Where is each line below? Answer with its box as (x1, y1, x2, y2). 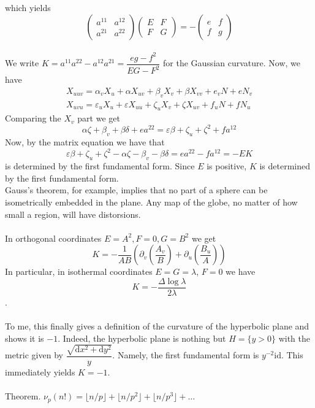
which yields (5, 1, 51, 13)
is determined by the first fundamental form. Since (5, 160, 195, 172)
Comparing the (5, 112, 61, 125)
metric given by (5, 348, 63, 361)
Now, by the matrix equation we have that (5, 136, 165, 148)
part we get (77, 112, 120, 125)
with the (278, 331, 310, 344)
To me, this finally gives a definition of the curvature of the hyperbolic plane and (5, 320, 309, 333)
